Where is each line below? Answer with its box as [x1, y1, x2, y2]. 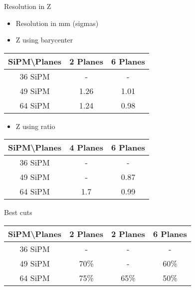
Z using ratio [15, 120, 55, 131]
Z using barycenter [15, 34, 73, 45]
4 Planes [69, 141, 103, 153]
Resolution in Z [4, 1, 51, 11]
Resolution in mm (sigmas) [15, 17, 99, 28]
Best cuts [4, 207, 32, 217]
